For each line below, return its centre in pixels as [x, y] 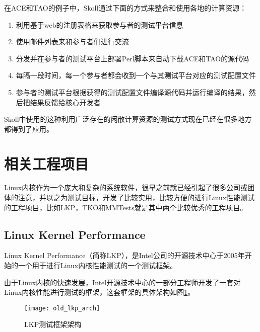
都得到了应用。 [29, 129]
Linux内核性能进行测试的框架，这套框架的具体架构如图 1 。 [100, 292]
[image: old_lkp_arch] [62, 308]
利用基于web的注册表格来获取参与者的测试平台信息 [100, 24]
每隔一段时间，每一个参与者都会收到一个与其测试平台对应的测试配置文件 [136, 75]
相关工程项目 [47, 163]
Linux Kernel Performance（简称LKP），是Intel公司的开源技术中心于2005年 [124, 255]
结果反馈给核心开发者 [65, 102]
